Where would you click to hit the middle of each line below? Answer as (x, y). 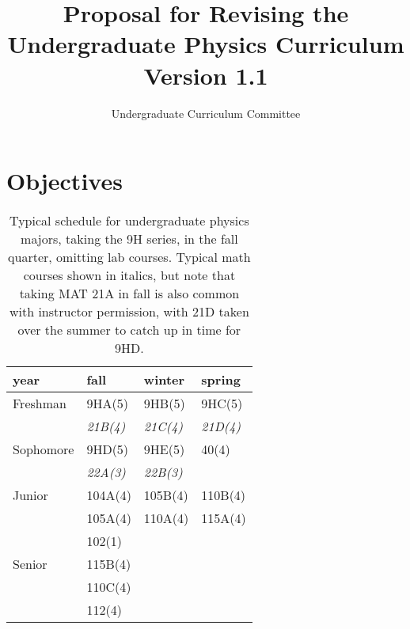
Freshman (40, 404)
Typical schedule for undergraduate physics (129, 221)
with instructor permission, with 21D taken (129, 312)
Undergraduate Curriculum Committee (206, 113)
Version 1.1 (206, 75)
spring (221, 380)
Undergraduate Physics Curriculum (206, 44)
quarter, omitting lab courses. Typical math (129, 257)
